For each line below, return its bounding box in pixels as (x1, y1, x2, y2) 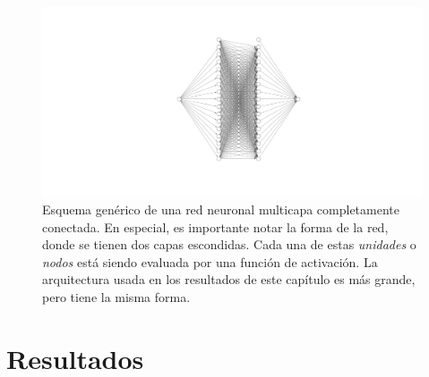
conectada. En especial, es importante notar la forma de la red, (42, 217, 389, 236)
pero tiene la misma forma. (42, 287, 191, 306)
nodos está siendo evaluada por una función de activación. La (42, 252, 378, 271)
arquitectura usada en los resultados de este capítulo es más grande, (42, 270, 416, 289)
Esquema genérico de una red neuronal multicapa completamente (42, 200, 399, 218)
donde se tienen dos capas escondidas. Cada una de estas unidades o (42, 235, 416, 254)
